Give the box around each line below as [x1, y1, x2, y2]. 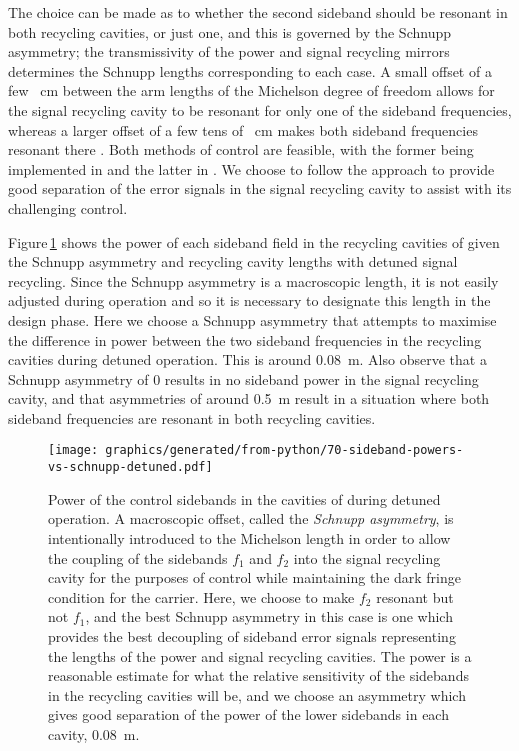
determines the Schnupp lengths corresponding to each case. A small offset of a [8, 60, 492, 81]
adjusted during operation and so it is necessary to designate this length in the [8, 290, 491, 311]
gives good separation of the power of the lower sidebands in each [48, 704, 449, 725]
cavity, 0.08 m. [48, 723, 140, 744]
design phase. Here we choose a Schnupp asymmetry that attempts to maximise [8, 309, 497, 330]
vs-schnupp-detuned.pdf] [48, 460, 213, 475]
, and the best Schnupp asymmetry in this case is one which [85, 606, 453, 627]
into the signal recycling [293, 547, 441, 568]
